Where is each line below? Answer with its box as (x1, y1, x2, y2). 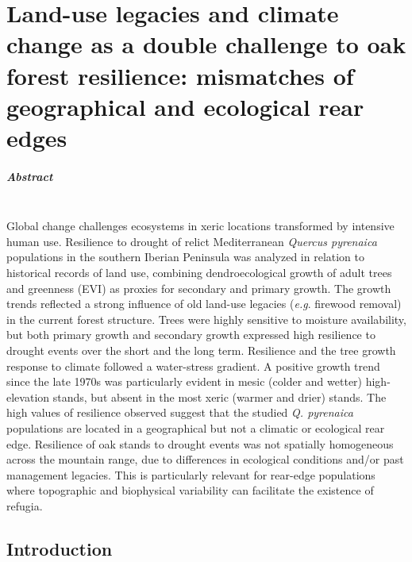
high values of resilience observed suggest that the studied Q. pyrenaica (6, 404, 353, 421)
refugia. (6, 497, 43, 514)
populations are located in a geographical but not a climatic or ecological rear (6, 420, 385, 436)
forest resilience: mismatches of (6, 59, 354, 91)
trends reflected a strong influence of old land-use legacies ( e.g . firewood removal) (6, 295, 402, 312)
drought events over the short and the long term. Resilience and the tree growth (6, 342, 396, 359)
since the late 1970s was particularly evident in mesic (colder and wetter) (6, 373, 363, 390)
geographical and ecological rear (6, 90, 364, 122)
